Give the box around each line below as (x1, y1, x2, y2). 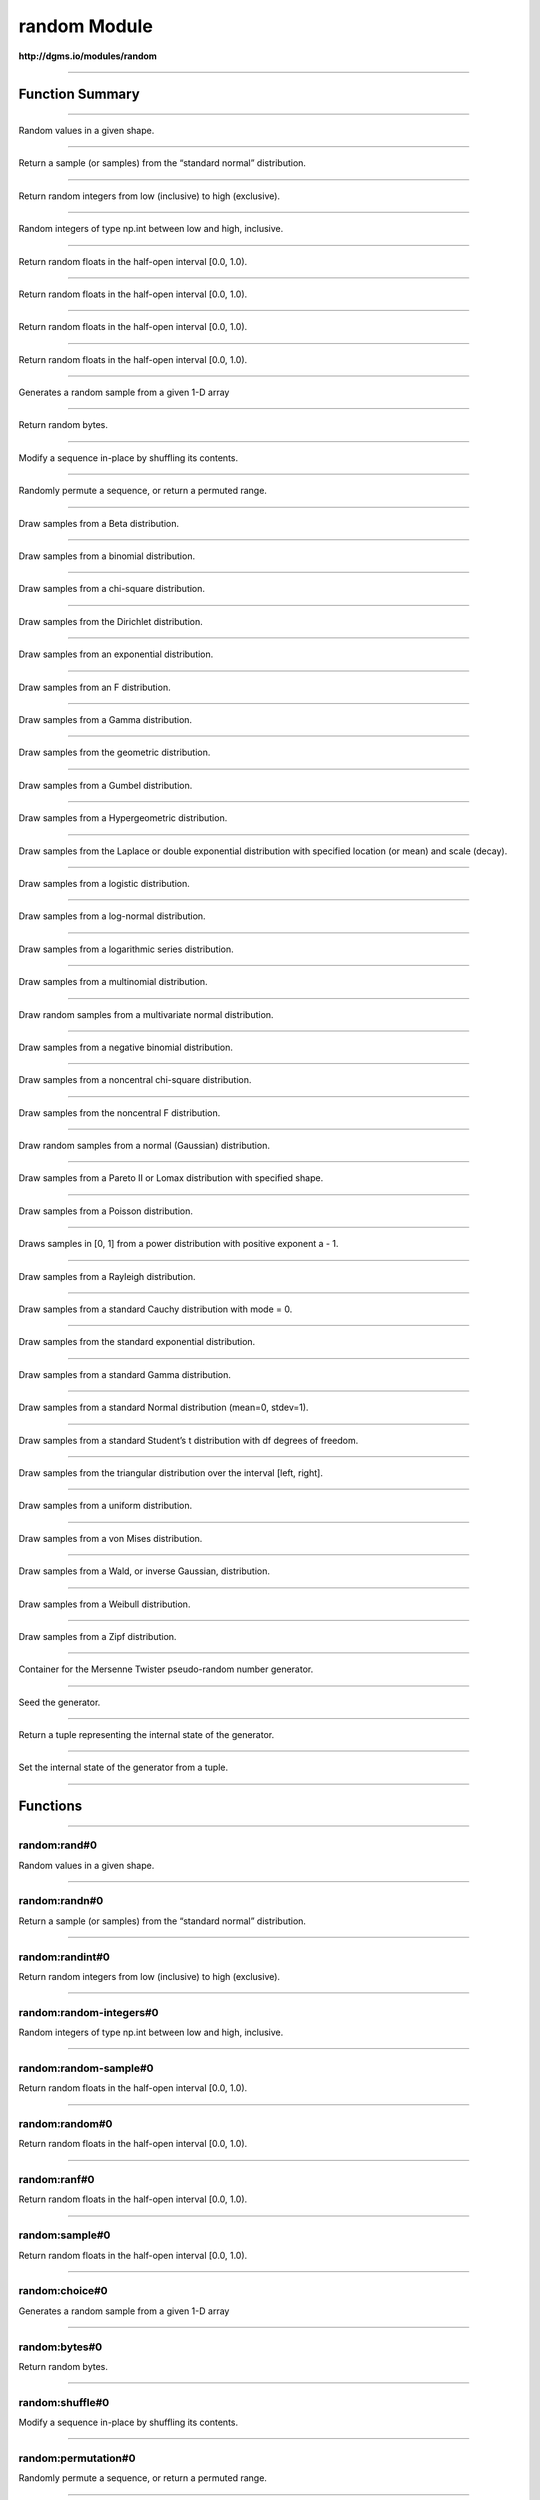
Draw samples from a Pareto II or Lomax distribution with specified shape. (18, 1172, 324, 1184)
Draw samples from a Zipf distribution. (18, 1630, 177, 1642)
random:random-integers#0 (18, 2005, 159, 2019)
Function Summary (18, 86, 140, 103)
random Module (18, 15, 154, 37)
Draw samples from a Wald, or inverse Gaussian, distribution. (18, 1565, 270, 1577)
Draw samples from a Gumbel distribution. (18, 779, 193, 791)
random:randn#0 (18, 1894, 104, 1908)
